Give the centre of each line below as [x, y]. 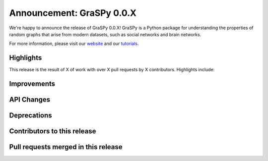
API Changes [30, 100]
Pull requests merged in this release [66, 147]
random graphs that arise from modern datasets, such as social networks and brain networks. [105, 34]
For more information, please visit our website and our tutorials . [74, 44]
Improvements [32, 84]
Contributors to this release [53, 131]
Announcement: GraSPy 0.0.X [73, 13]
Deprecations [31, 116]
